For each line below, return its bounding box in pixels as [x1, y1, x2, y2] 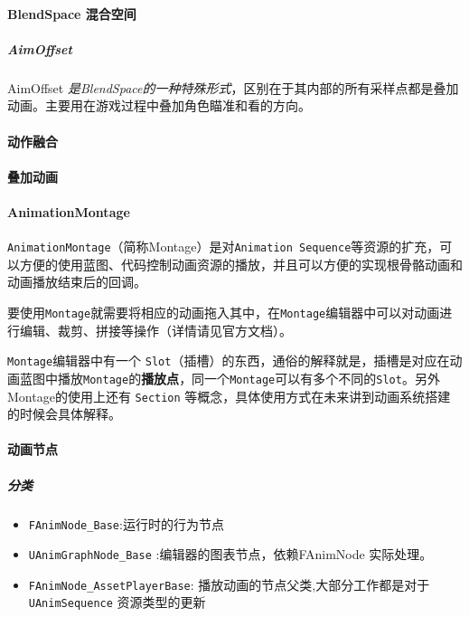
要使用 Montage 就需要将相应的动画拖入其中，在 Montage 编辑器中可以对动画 [7, 302, 440, 321]
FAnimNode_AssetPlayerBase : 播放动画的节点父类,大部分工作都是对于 [28, 574, 430, 593]
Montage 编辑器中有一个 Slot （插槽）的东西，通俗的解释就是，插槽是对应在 [7, 351, 450, 370]
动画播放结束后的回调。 [7, 272, 146, 291]
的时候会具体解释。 [7, 404, 121, 423]
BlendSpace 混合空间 [7, 4, 136, 23]
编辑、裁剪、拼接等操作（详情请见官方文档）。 [19, 320, 292, 339]
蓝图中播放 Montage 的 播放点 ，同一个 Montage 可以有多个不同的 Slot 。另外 [19, 368, 440, 387]
